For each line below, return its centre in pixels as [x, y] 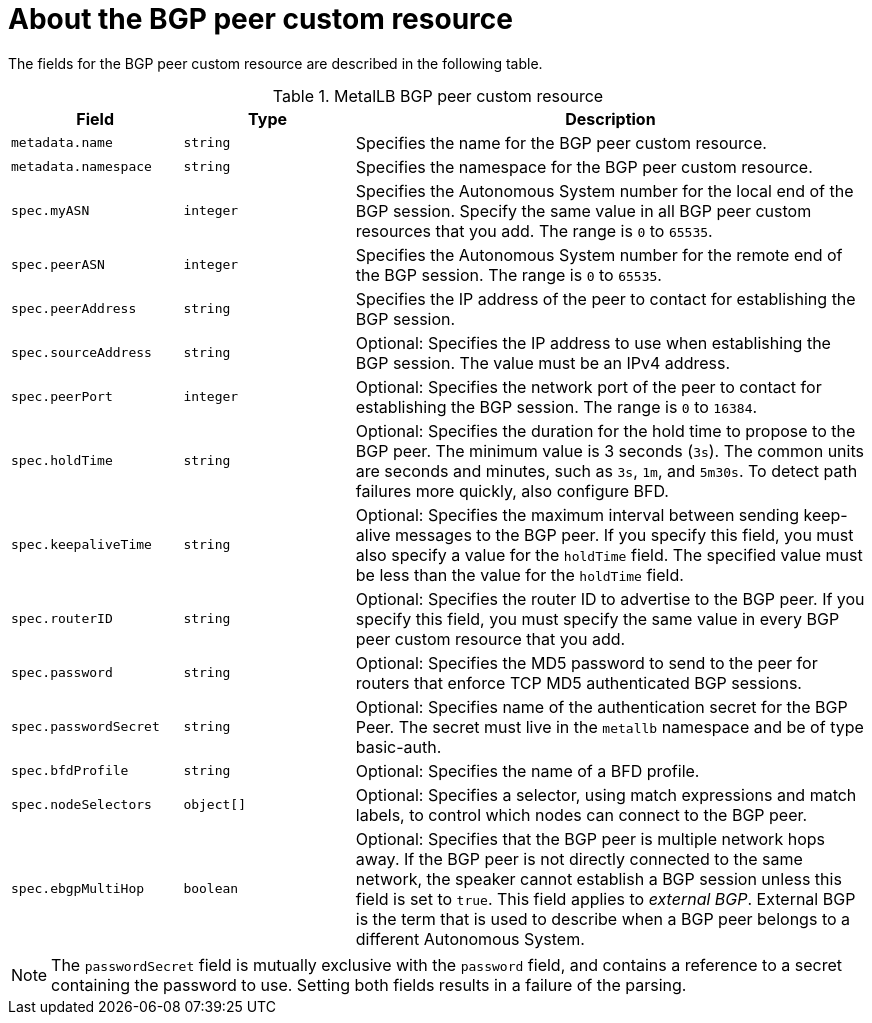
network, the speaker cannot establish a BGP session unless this [598, 878]
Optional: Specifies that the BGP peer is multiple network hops [590, 838]
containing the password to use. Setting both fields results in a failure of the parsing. [369, 984]
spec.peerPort [62, 397]
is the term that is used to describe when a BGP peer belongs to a [603, 918]
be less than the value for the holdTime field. [519, 574]
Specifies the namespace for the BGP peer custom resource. [584, 166]
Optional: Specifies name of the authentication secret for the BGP [601, 706]
